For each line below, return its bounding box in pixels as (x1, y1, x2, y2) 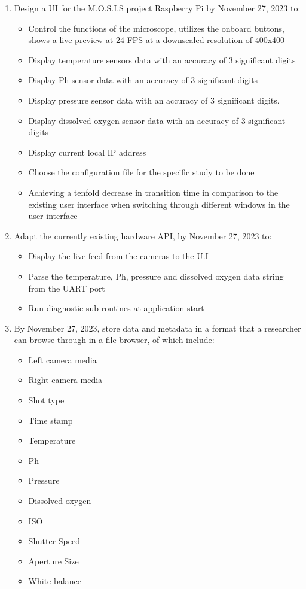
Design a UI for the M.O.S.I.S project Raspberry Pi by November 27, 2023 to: (14, 2, 301, 14)
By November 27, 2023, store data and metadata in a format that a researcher (14, 321, 301, 334)
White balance (28, 575, 81, 587)
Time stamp (28, 414, 73, 426)
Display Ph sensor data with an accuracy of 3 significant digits (28, 74, 258, 86)
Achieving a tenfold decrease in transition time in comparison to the (28, 186, 279, 198)
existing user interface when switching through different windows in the (28, 198, 290, 210)
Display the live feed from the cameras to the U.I (28, 250, 209, 262)
